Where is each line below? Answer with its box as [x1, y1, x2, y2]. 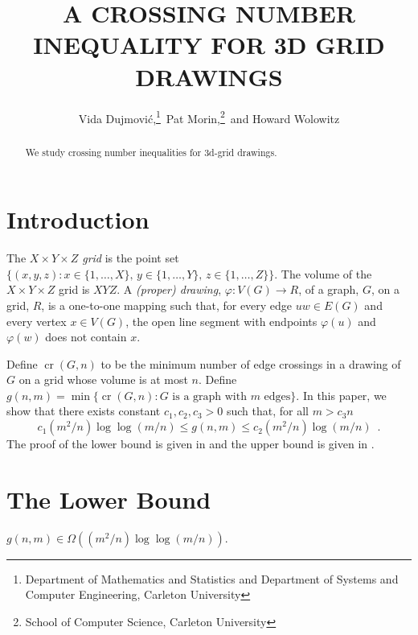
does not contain [45, 328, 127, 345]
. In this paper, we [296, 386, 387, 403]
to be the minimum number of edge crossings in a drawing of [100, 355, 401, 372]
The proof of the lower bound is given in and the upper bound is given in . [6, 435, 375, 452]
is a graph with [172, 390, 247, 402]
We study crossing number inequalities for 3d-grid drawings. [25, 145, 277, 159]
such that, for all [226, 402, 309, 419]
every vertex [6, 312, 67, 329]
